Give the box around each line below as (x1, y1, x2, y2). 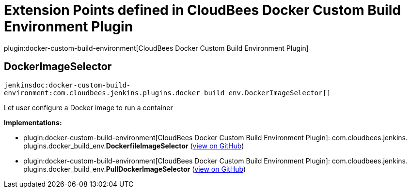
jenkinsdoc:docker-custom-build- (4, 81, 131, 89)
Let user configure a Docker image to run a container (4, 103, 173, 112)
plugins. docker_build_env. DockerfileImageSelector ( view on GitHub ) (23, 141, 244, 150)
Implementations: (4, 118, 62, 127)
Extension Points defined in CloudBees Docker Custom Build (4, 2, 401, 18)
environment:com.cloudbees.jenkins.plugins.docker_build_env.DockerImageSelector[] (4, 89, 331, 97)
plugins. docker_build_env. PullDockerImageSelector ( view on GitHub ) (23, 164, 246, 173)
